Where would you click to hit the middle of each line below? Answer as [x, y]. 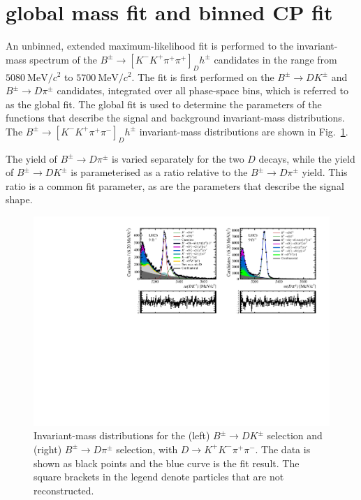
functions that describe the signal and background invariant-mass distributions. [175, 118]
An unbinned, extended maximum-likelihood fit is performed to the [150, 46]
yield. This [325, 172]
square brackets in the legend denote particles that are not [159, 477]
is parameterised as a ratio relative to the [159, 172]
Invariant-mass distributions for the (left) [122, 435]
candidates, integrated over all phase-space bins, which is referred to [202, 90]
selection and [295, 435]
